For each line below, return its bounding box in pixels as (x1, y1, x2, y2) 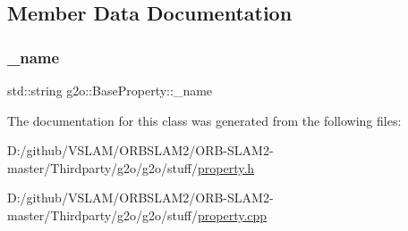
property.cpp (198, 205, 268, 224)
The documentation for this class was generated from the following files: (7, 111, 402, 129)
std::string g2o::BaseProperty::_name (7, 81, 213, 99)
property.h (198, 158, 255, 177)
